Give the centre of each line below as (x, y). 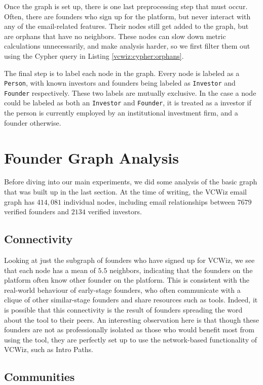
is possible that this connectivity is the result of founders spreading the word (123, 309)
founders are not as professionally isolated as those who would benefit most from (129, 330)
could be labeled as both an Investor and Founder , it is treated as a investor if (128, 103)
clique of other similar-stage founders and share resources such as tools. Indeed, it (131, 300)
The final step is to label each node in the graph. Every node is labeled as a (122, 73)
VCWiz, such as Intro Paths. (49, 349)
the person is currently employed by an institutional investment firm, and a (121, 113)
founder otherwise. (33, 122)
